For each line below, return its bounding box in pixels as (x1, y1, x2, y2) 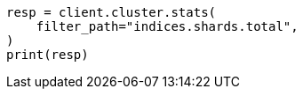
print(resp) (6, 48, 89, 62)
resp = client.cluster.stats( (6, 5, 217, 19)
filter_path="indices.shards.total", (36, 19, 299, 33)
